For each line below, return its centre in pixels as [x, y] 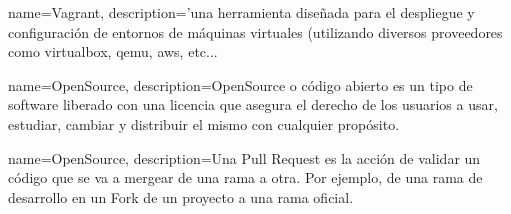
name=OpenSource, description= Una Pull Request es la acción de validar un [244, 157]
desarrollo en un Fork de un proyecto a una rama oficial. [181, 196]
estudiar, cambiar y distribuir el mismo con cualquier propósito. [204, 123]
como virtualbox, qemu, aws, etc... [113, 51]
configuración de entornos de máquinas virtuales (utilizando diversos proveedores [255, 31]
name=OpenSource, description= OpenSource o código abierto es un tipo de [240, 84]
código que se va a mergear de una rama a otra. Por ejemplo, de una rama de [245, 177]
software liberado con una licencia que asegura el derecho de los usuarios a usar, [253, 104]
